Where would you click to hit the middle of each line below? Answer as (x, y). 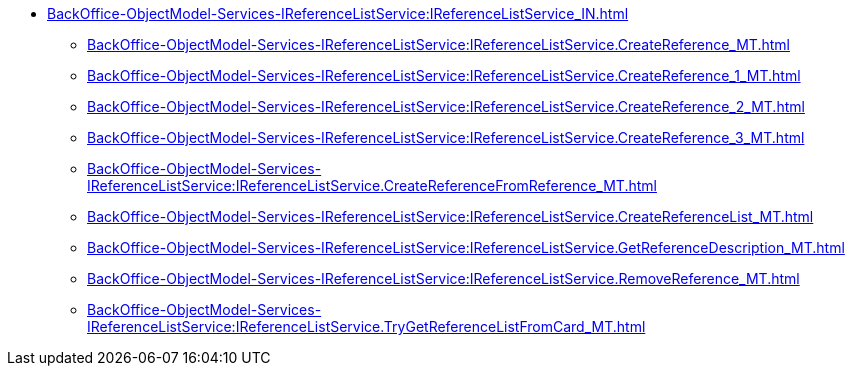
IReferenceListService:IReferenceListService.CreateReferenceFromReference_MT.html (372, 185)
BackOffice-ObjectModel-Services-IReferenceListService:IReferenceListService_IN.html (338, 13)
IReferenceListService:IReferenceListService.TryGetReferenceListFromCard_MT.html (366, 326)
